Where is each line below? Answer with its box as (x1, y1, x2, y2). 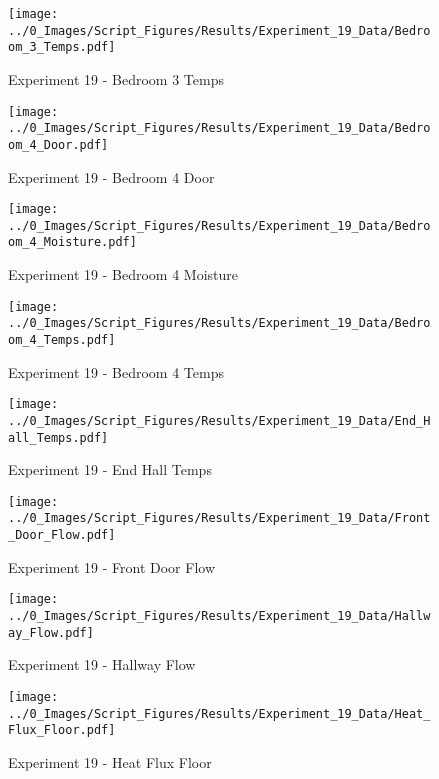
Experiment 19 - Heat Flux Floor (8, 751, 212, 772)
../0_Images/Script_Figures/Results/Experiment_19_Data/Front (8, 511, 431, 526)
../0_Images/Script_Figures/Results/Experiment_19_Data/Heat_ (8, 706, 431, 721)
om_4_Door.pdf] (8, 137, 109, 152)
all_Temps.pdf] (8, 430, 109, 445)
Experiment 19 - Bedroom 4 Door (8, 166, 215, 187)
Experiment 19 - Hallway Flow (8, 654, 196, 675)
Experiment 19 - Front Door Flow (8, 556, 216, 577)
